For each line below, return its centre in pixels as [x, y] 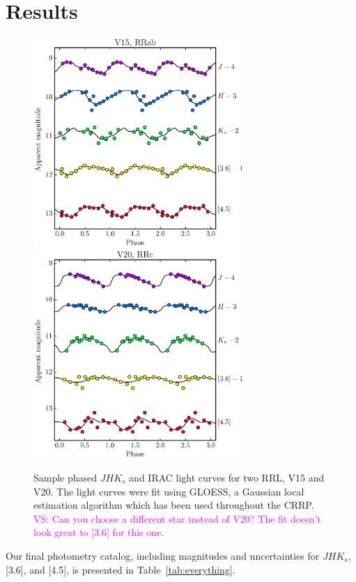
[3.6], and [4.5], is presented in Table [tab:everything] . [121, 569]
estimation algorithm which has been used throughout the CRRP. [174, 505]
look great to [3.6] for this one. [99, 532]
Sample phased [65, 477]
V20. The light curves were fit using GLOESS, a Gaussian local [169, 491]
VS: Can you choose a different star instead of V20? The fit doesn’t [177, 518]
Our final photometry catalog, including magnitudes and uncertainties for [163, 555]
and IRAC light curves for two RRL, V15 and [227, 477]
